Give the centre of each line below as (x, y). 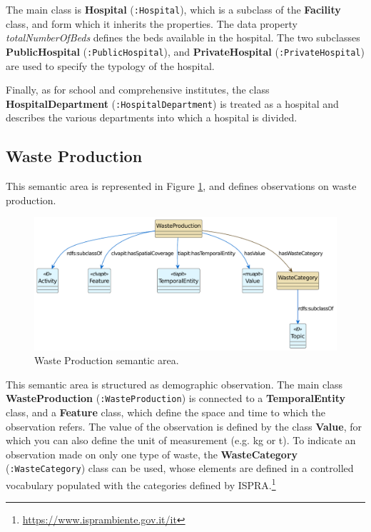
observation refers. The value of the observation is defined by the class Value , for (184, 426)
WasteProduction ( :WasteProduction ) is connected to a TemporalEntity (176, 398)
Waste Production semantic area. (107, 360)
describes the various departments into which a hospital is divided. (152, 117)
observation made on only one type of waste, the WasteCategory (152, 454)
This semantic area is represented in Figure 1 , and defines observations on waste (181, 186)
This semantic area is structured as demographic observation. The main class (174, 384)
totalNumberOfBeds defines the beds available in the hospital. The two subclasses (183, 37)
